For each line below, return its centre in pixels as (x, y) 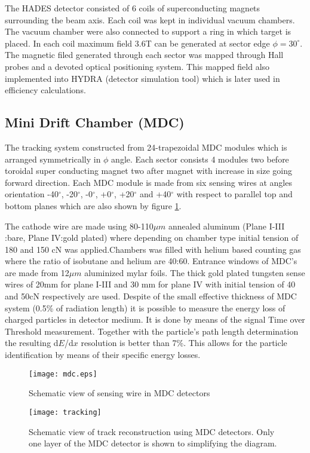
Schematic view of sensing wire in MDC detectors (119, 393)
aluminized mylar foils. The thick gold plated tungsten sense (195, 272)
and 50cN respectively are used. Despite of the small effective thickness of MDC (151, 296)
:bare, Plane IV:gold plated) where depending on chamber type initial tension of (152, 238)
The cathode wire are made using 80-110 (79, 226)
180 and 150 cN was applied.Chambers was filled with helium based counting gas (153, 249)
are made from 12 (37, 272)
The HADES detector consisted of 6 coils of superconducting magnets (133, 8)
